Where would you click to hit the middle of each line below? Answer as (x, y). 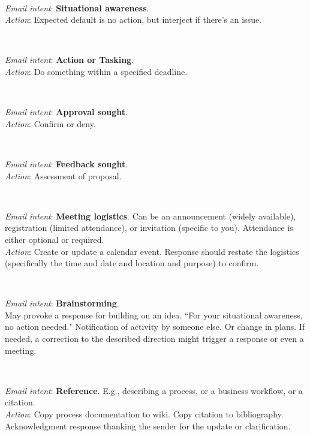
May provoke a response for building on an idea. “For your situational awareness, (154, 315)
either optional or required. (55, 239)
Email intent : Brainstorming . (62, 303)
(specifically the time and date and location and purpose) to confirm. (132, 263)
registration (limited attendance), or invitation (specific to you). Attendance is (149, 228)
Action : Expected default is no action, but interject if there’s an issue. (133, 19)
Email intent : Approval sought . (66, 112)
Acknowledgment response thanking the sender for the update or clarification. (148, 426)
